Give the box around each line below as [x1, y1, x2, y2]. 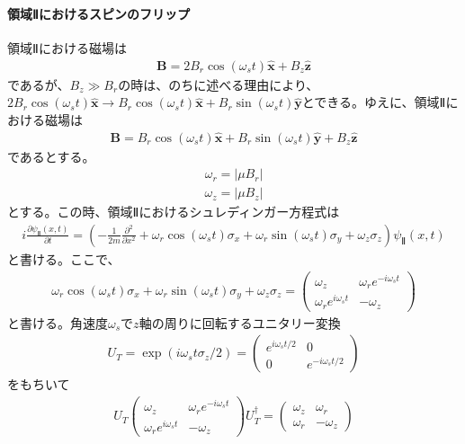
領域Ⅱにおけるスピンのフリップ [7, 4, 190, 22]
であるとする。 [7, 147, 95, 165]
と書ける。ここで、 [7, 249, 121, 268]
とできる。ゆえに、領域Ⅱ [301, 93, 446, 111]
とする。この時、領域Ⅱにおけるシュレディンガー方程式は [7, 202, 340, 221]
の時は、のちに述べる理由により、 [118, 75, 319, 93]
